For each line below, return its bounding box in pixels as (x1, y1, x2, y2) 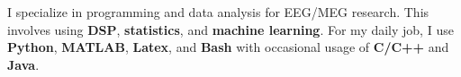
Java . (7, 55, 40, 73)
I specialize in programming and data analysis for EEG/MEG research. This (7, 3, 429, 21)
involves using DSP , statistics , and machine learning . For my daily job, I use (7, 20, 454, 38)
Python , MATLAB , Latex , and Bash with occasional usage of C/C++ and (7, 38, 449, 56)
